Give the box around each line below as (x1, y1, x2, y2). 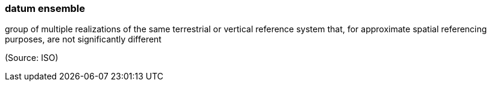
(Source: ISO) (5, 53, 59, 63)
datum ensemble (5, 2, 86, 14)
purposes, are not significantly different (5, 34, 162, 45)
